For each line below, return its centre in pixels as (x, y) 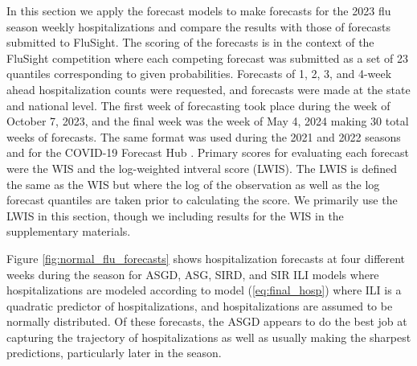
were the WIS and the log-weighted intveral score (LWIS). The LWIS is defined (202, 168)
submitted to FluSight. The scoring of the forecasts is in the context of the (190, 42)
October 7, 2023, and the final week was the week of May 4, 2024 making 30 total (208, 121)
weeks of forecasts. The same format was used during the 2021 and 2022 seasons (204, 136)
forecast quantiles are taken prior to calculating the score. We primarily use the (202, 200)
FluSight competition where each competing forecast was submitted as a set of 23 (207, 58)
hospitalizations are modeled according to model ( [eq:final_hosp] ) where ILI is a (204, 290)
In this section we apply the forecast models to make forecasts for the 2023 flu (199, 10)
